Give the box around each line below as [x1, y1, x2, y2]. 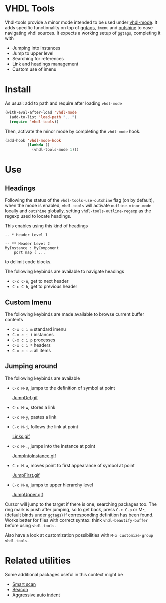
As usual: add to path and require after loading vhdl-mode [5, 100, 122, 106]
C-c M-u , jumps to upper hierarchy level [12, 482, 93, 488]
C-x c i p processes [12, 337, 56, 343]
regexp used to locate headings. [5, 213, 71, 219]
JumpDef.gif [12, 394, 38, 400]
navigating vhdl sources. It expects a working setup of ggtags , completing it [5, 30, 161, 36]
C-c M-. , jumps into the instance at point [12, 443, 96, 449]
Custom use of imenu [12, 66, 57, 72]
